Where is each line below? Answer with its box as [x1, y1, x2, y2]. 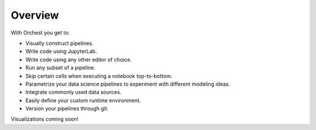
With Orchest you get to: [11, 29, 70, 36]
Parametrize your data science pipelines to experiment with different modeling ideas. [25, 80, 231, 87]
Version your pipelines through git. [25, 105, 109, 112]
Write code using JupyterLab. [25, 48, 97, 55]
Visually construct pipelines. [25, 40, 94, 47]
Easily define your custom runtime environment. [25, 97, 141, 104]
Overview [11, 9, 59, 22]
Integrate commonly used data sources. [25, 89, 122, 96]
